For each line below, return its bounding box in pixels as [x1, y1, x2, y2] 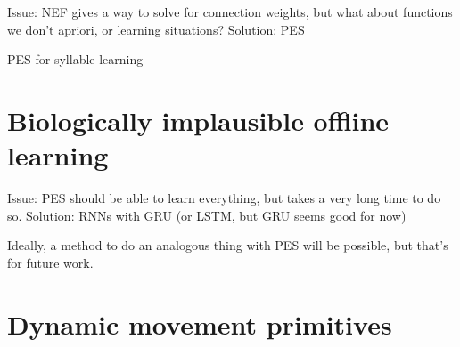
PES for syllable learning [7, 50, 144, 69]
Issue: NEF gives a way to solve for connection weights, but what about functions [7, 3, 453, 20]
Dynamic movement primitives [7, 305, 392, 342]
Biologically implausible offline [7, 101, 390, 138]
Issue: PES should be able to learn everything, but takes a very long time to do [7, 189, 441, 207]
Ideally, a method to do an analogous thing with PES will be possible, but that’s [7, 236, 448, 254]
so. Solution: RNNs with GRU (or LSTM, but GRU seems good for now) [7, 206, 407, 224]
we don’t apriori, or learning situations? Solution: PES [7, 20, 305, 38]
